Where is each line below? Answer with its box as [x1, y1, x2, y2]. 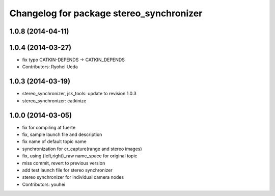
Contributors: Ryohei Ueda [22, 64, 78, 70]
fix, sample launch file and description [22, 131, 102, 137]
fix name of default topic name [22, 138, 87, 145]
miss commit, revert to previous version [22, 160, 105, 166]
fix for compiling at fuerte [22, 124, 76, 130]
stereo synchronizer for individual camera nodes [22, 174, 124, 180]
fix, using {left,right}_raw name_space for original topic [22, 153, 137, 159]
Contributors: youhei [22, 181, 66, 187]
